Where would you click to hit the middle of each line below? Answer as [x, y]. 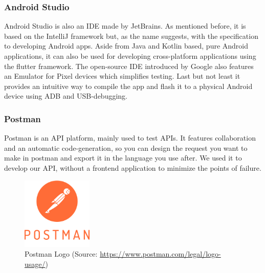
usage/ [35, 264]
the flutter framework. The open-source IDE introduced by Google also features [129, 66]
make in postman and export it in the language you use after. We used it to [123, 158]
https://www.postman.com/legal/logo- [160, 254]
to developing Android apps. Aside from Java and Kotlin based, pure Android [126, 46]
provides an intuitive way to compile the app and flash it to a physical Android [128, 86]
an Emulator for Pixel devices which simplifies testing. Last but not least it [122, 76]
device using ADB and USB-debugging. [66, 96]
